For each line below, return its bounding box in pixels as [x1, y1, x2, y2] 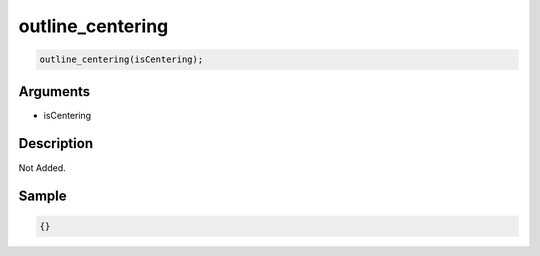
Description [18, 135, 94, 152]
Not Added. [18, 161, 67, 174]
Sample [18, 188, 67, 205]
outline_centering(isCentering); [39, 54, 204, 65]
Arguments [18, 83, 91, 100]
